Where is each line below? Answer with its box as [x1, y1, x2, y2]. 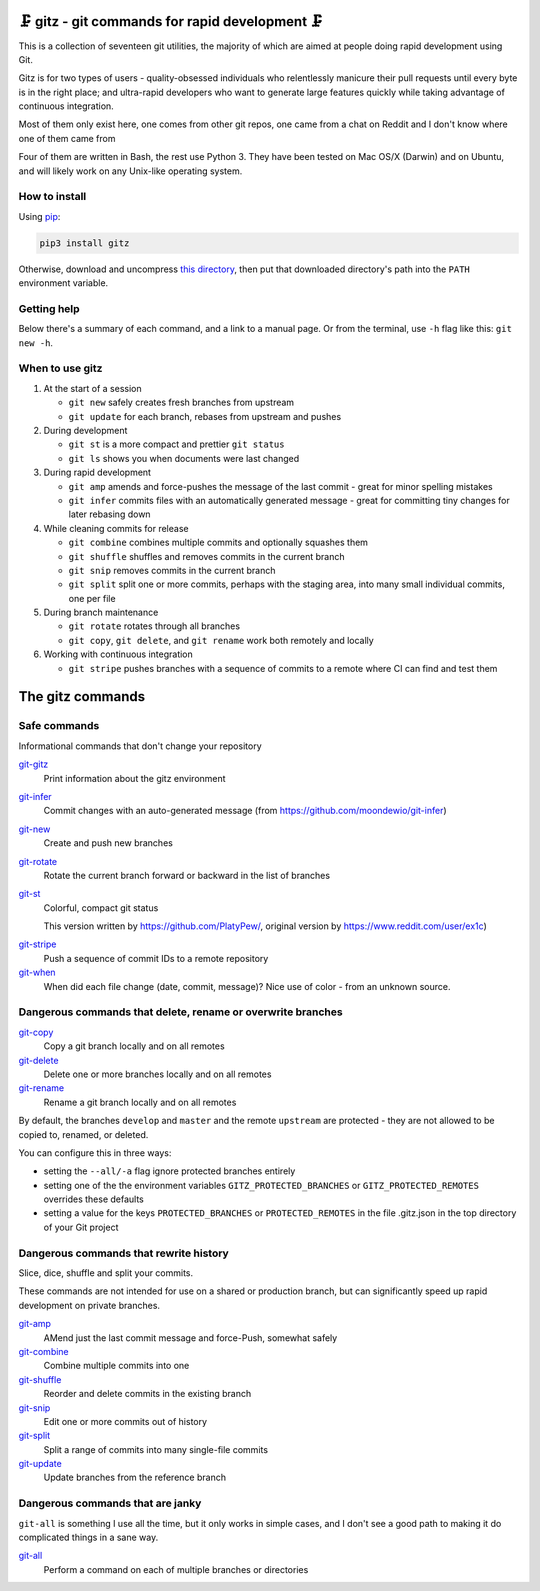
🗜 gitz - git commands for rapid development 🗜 [18, 13, 324, 30]
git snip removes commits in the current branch [68, 564, 276, 576]
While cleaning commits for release [43, 522, 189, 534]
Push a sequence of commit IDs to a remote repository [43, 952, 269, 964]
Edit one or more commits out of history [43, 1415, 208, 1427]
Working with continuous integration [43, 648, 194, 660]
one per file [68, 592, 116, 604]
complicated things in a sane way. [18, 1531, 159, 1543]
